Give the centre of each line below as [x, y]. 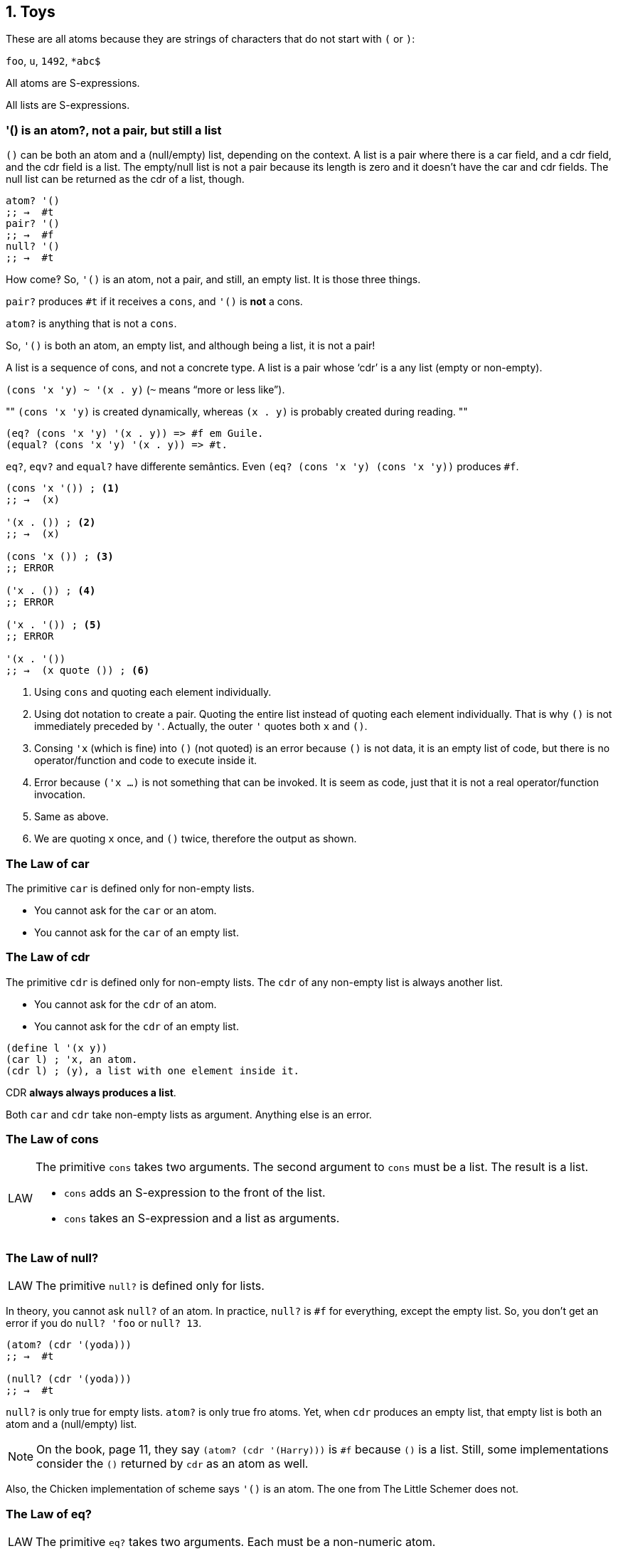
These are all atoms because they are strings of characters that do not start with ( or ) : [211, 39]
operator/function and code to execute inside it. [146, 761]
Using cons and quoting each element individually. [153, 692]
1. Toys [31, 12]
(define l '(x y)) [57, 1048]
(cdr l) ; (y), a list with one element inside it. [153, 1070]
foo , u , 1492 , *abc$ [53, 61]
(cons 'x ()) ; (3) [60, 557]
